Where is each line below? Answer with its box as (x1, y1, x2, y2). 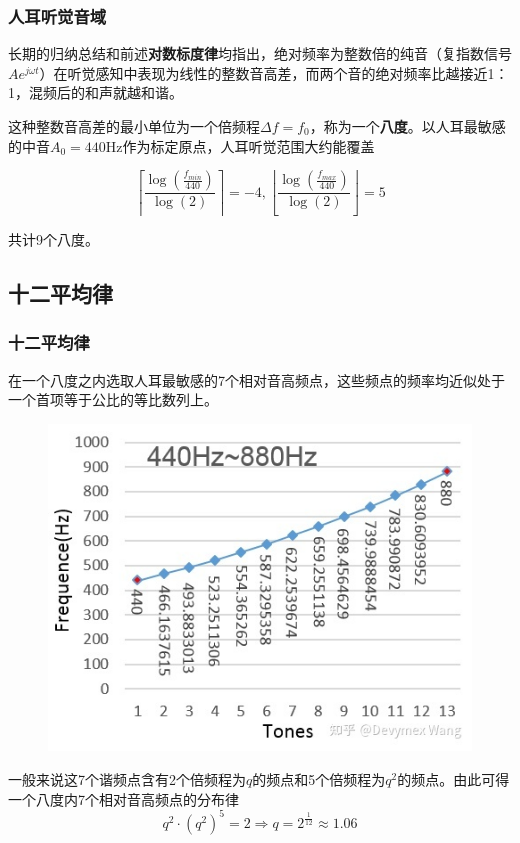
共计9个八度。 (8, 229, 99, 250)
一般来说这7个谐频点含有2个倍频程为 (8, 769, 246, 790)
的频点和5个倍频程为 (252, 769, 386, 790)
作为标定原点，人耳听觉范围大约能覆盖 (122, 135, 375, 156)
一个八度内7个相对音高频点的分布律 (8, 788, 239, 809)
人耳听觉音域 (8, 3, 107, 28)
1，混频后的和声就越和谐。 (8, 82, 183, 103)
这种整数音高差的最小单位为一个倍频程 (8, 116, 260, 136)
